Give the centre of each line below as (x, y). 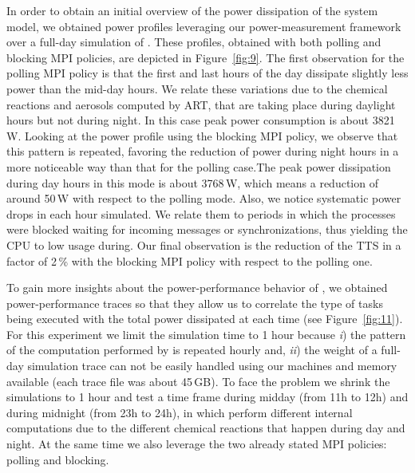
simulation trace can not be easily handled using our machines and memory (212, 366)
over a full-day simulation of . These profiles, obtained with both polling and (194, 42)
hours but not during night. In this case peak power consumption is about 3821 (201, 120)
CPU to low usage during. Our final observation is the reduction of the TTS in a (204, 244)
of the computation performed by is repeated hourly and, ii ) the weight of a (192, 350)
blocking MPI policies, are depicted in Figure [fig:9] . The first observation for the (206, 57)
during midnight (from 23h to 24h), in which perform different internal (180, 412)
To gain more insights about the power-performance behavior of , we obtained (197, 288)
